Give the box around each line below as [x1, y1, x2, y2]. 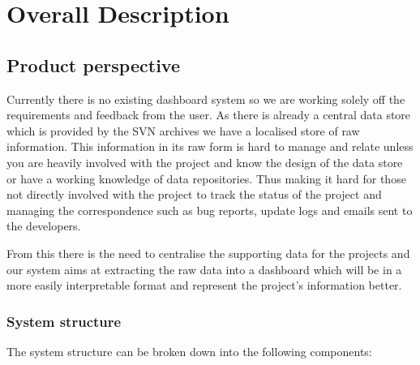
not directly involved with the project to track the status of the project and [6, 186, 382, 203]
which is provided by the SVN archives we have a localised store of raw [6, 122, 360, 139]
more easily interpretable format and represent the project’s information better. [6, 277, 402, 294]
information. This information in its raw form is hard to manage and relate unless [6, 138, 414, 155]
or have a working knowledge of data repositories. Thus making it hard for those [6, 170, 406, 187]
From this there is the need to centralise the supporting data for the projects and [6, 244, 410, 261]
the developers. [6, 217, 81, 234]
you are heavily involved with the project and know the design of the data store [6, 153, 403, 170]
